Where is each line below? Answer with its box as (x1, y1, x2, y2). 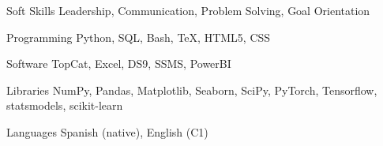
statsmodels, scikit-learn (6, 97, 123, 114)
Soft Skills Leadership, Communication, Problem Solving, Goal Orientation (6, 2, 370, 18)
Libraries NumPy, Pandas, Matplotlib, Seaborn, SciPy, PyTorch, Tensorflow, (6, 81, 377, 98)
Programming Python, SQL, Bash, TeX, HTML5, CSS (6, 28, 271, 45)
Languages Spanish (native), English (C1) (6, 123, 208, 140)
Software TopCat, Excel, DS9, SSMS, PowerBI (6, 55, 231, 72)
